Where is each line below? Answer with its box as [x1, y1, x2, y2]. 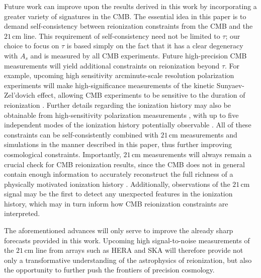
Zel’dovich [4, 90, 35, 100]
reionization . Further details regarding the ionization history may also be [4, 99, 231, 110]
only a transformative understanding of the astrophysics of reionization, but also [4, 254, 252, 265]
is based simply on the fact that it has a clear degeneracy [66, 40, 243, 51]
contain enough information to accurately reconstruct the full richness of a [4, 169, 233, 179]
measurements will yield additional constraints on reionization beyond [4, 60, 220, 71]
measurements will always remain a [143, 149, 252, 159]
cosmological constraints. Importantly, [4, 149, 121, 159]
